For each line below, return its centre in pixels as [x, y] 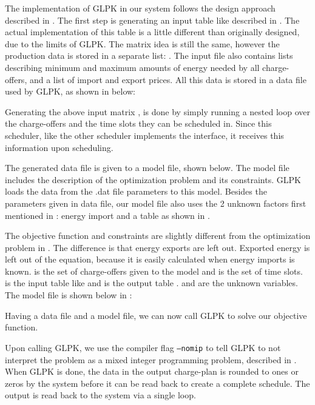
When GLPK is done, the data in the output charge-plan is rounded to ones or [152, 371]
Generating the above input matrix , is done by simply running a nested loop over [157, 111]
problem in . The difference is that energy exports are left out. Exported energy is [157, 247]
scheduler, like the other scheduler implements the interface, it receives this [144, 135]
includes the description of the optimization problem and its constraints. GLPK [153, 179]
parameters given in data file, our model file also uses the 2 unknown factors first [156, 203]
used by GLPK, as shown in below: [70, 91]
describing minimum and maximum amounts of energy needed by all [132, 67]
